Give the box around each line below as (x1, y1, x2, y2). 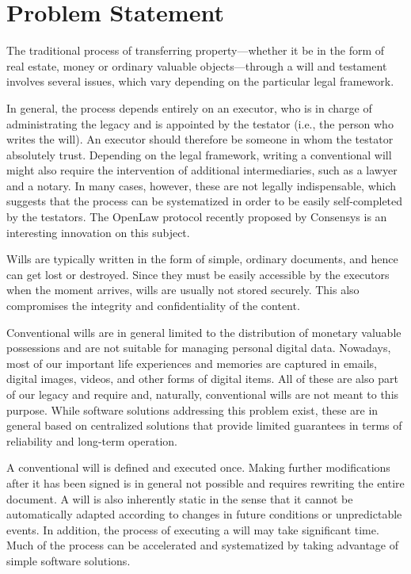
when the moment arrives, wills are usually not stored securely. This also (6, 281, 360, 298)
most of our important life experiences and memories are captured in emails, (6, 354, 377, 371)
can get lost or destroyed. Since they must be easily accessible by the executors (6, 266, 390, 282)
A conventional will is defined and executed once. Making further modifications (6, 459, 390, 476)
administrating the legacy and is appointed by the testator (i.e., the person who (6, 115, 394, 132)
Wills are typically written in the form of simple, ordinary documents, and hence (6, 251, 398, 267)
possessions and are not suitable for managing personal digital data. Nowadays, (6, 339, 391, 356)
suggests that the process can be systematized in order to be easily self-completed (6, 193, 403, 209)
